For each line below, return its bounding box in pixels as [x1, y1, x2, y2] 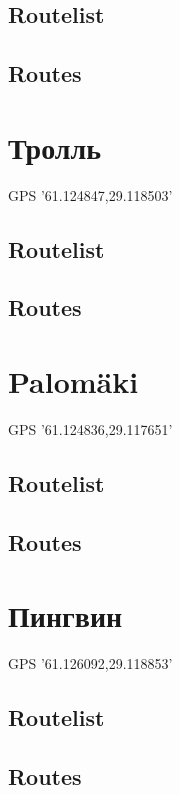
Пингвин [8, 595, 123, 636]
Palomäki [8, 361, 139, 402]
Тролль [8, 126, 102, 167]
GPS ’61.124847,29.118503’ [8, 184, 173, 205]
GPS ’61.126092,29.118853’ [8, 653, 173, 674]
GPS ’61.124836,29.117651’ [8, 418, 173, 439]
